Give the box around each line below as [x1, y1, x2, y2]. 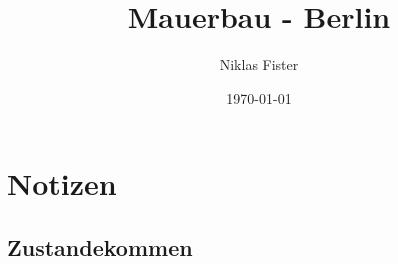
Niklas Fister [219, 54, 299, 75]
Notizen [7, 163, 117, 204]
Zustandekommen [7, 231, 193, 262]
